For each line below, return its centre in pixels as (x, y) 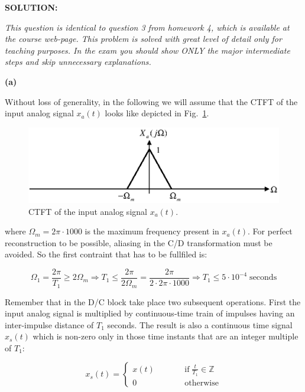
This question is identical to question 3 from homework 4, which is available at (147, 27)
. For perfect (270, 231)
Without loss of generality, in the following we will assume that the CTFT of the (151, 101)
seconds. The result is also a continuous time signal (200, 324)
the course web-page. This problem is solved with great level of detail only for (143, 39)
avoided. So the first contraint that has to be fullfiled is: (106, 254)
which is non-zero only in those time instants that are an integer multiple (166, 336)
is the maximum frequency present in (152, 231)
